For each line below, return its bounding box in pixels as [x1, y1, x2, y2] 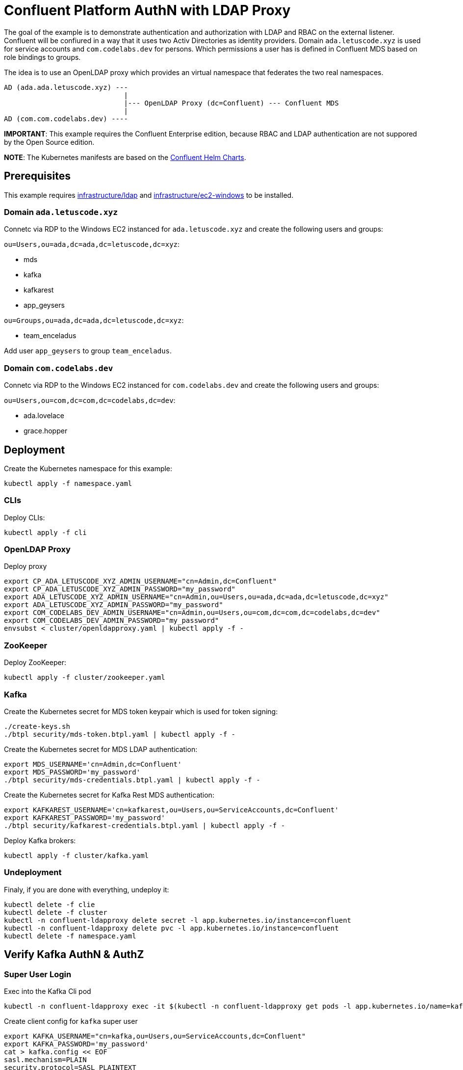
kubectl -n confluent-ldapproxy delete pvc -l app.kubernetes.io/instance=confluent [4, 924, 339, 932]
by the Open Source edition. [4, 137, 95, 146]
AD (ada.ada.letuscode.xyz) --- [4, 83, 128, 91]
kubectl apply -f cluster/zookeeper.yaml [4, 673, 165, 682]
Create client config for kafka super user [4, 1016, 138, 1025]
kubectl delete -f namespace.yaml [4, 932, 136, 940]
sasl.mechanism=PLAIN [4, 1055, 87, 1064]
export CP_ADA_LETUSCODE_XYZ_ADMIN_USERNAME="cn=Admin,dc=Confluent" [4, 577, 277, 586]
